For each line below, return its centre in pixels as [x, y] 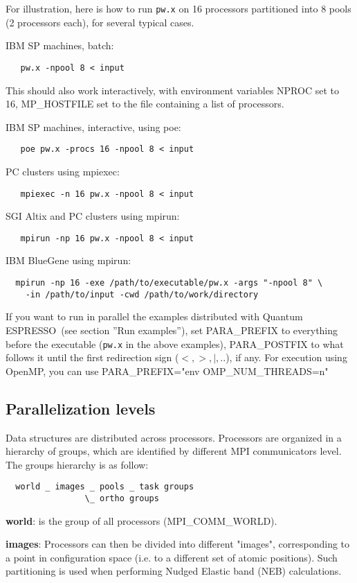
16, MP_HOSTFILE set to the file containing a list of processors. [145, 104]
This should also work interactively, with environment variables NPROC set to [172, 90]
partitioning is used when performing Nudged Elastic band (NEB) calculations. [174, 571]
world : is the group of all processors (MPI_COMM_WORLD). [141, 520]
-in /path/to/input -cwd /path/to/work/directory [142, 294]
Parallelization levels [81, 408]
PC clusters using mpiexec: [63, 171]
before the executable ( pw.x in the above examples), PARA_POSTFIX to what [175, 343]
